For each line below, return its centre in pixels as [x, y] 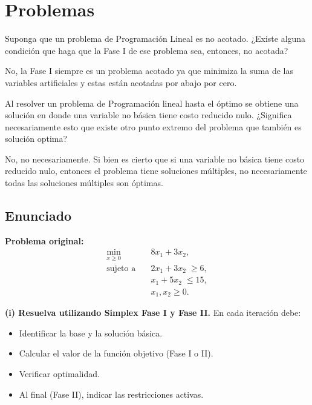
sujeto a [121, 268]
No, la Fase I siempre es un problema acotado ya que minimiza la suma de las [149, 71]
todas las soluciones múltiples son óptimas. [84, 183]
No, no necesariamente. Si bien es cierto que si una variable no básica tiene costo [155, 159]
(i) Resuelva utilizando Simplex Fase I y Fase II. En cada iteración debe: [153, 313]
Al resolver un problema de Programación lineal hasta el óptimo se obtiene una [152, 103]
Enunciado [38, 216]
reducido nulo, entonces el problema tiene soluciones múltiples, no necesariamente [156, 171]
